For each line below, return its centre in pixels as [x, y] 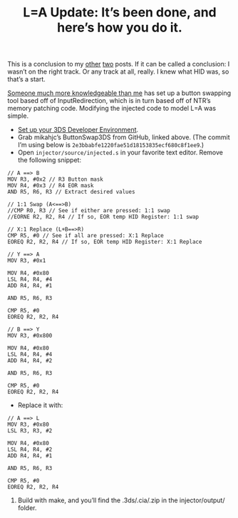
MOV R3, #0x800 [30, 336]
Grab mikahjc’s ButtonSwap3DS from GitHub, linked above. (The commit [124, 137]
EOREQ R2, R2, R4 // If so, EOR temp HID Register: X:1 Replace [105, 242]
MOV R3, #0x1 [27, 261]
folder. [27, 508]
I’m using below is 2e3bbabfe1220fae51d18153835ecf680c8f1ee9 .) [111, 145]
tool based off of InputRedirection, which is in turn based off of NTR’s [109, 101]
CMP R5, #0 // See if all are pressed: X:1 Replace [86, 236]
